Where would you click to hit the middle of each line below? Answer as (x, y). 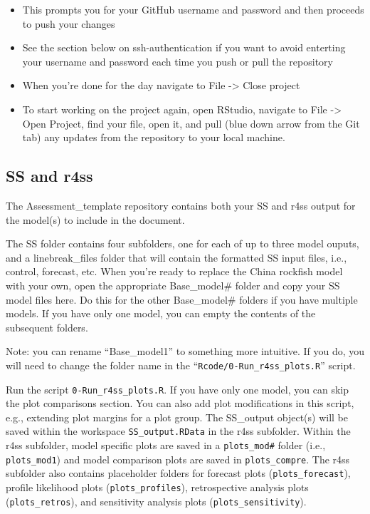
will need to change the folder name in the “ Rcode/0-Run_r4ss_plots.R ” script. (181, 365)
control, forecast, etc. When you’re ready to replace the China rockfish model (174, 271)
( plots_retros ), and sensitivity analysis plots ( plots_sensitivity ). (156, 501)
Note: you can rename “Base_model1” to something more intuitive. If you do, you (185, 351)
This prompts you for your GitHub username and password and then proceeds (193, 9)
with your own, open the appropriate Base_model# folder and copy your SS (173, 285)
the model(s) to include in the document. (95, 219)
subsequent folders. (47, 327)
